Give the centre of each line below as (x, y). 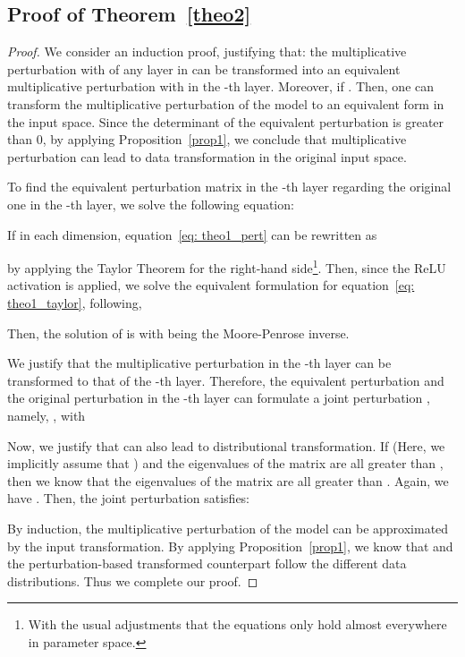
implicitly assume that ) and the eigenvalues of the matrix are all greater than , (225, 463)
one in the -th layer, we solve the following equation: (151, 204)
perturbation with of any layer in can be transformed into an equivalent (204, 68)
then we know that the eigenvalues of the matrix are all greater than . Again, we (228, 480)
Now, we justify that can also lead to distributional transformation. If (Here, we (226, 445)
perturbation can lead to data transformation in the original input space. (207, 156)
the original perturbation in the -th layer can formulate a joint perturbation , (219, 398)
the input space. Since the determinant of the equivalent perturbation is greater (226, 121)
